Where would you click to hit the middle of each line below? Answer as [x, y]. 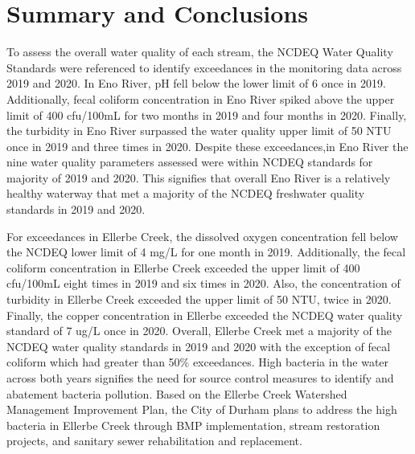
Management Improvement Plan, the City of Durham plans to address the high [202, 409]
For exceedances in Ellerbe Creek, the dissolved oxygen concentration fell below [202, 236]
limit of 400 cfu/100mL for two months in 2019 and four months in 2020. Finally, [207, 115]
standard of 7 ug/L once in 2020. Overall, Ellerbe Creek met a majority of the [199, 331]
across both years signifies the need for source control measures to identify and [200, 378]
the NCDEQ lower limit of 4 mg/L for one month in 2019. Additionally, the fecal [206, 252]
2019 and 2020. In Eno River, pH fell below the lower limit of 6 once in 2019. [196, 83]
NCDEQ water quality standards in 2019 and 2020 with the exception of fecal [199, 346]
